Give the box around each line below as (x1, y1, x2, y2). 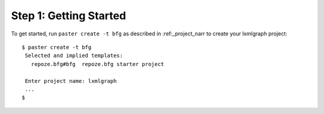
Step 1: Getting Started (11, 9, 126, 22)
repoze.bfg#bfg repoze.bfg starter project (31, 61, 164, 67)
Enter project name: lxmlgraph (25, 77, 117, 84)
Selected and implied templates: (25, 52, 123, 59)
